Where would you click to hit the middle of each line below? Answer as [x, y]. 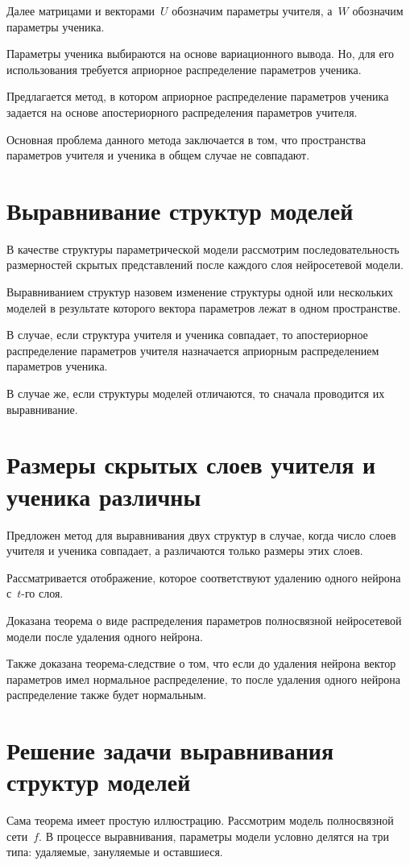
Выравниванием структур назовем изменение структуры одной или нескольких [200, 292]
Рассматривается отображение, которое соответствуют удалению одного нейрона [204, 577]
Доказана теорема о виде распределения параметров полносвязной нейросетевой [204, 620]
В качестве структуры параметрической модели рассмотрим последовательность [203, 248]
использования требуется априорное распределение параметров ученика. [184, 69]
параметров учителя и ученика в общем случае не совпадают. [158, 155]
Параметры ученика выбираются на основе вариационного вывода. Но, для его [201, 54]
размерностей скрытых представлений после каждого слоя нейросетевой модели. [205, 265]
